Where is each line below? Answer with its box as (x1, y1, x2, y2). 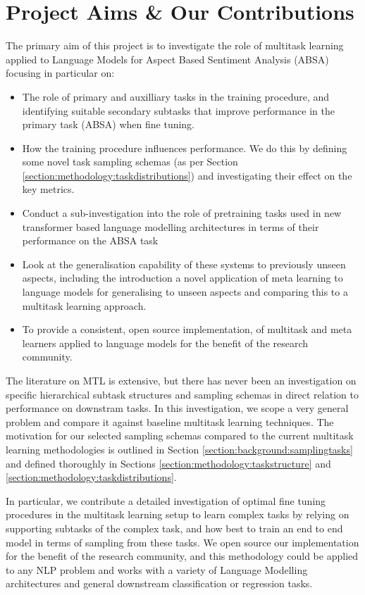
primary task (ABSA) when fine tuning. (22, 117, 195, 132)
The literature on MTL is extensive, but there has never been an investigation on (6, 373, 357, 387)
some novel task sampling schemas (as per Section (22, 154, 238, 169)
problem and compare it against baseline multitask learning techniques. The (6, 414, 334, 429)
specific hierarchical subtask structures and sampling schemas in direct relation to (6, 387, 359, 401)
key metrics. (22, 182, 75, 196)
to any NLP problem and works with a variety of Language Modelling (6, 562, 308, 577)
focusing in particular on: (6, 65, 115, 80)
